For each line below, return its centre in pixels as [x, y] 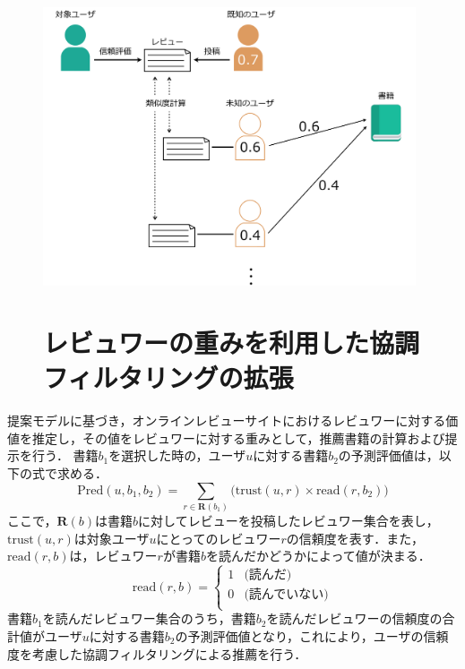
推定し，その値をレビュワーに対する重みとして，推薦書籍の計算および [238, 437]
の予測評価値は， [388, 455]
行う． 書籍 [65, 455]
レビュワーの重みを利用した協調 [232, 343]
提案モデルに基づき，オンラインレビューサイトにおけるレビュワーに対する [227, 420]
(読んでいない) [286, 595]
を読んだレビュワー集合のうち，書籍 [149, 618]
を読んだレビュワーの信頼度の [354, 618]
